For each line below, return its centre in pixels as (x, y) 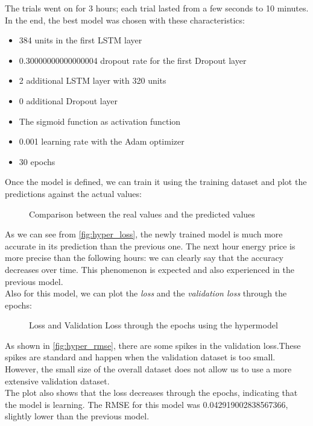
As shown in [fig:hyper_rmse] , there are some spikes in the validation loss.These (153, 345)
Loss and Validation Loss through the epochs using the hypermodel (153, 325)
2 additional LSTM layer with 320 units (93, 80)
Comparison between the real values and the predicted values (142, 214)
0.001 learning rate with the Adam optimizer (102, 141)
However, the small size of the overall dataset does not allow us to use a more (148, 369)
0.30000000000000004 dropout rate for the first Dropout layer (133, 60)
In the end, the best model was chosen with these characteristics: (125, 20)
